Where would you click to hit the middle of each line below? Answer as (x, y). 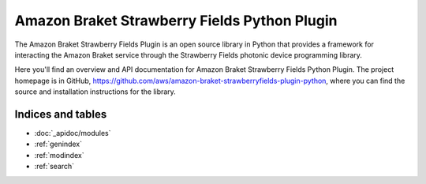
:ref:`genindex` (58, 144)
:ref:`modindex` (59, 155)
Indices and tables (61, 114)
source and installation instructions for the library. (95, 92)
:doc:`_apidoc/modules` (73, 133)
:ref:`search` (54, 167)
